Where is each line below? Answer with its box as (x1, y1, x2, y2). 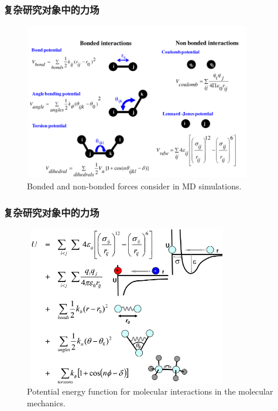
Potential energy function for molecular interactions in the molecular (27, 385, 273, 398)
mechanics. (27, 397, 66, 409)
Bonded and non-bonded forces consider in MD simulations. (27, 180, 242, 192)
